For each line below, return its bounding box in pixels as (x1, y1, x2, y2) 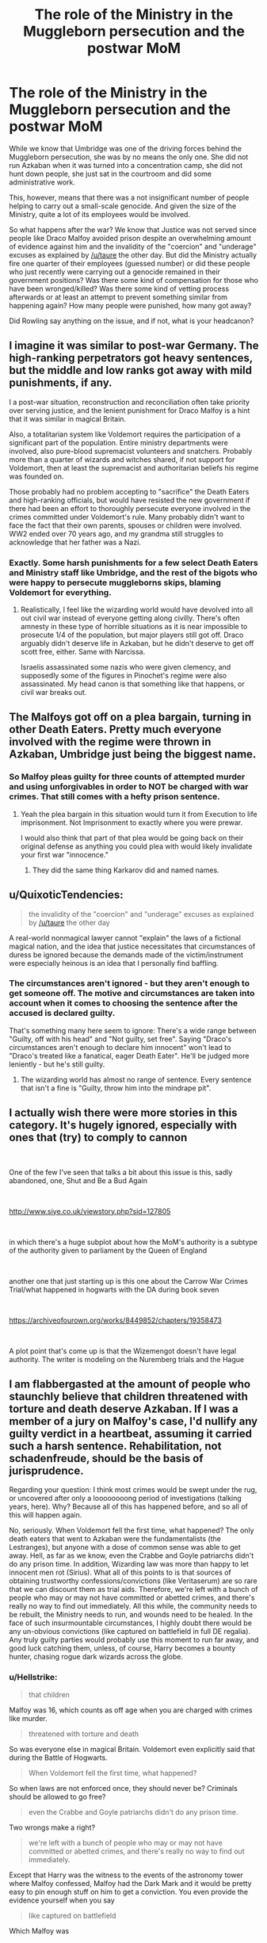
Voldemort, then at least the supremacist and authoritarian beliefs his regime (9, 463, 259, 472)
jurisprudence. (9, 1464, 84, 1478)
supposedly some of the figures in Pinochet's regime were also (20, 671, 227, 681)
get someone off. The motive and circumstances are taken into (9, 988, 255, 999)
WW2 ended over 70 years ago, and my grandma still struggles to (9, 529, 224, 538)
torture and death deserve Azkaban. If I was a (9, 1403, 238, 1416)
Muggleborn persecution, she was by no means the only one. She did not (9, 152, 249, 162)
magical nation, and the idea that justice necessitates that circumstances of (9, 941, 256, 951)
